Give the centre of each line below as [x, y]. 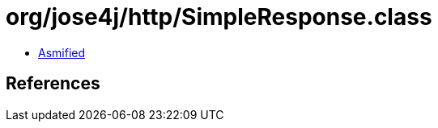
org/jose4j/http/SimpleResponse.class [219, 17]
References [53, 84]
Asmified [62, 52]
